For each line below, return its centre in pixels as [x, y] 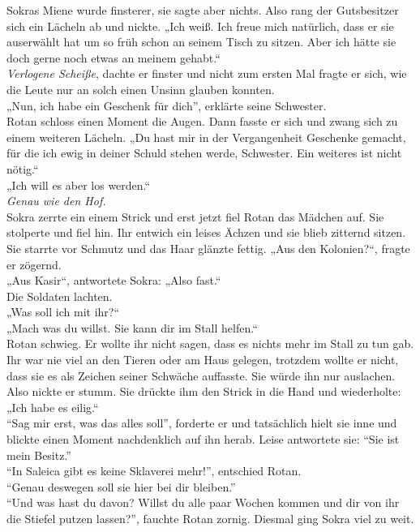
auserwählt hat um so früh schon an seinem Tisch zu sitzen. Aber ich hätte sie [201, 42]
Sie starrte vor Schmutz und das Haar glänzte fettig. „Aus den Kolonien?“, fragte [208, 248]
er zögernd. [34, 264]
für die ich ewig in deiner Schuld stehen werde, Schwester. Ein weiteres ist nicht [204, 153]
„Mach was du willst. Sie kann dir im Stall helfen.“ [132, 327]
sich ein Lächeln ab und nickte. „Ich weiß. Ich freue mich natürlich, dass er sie [200, 26]
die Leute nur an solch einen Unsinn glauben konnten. [141, 89]
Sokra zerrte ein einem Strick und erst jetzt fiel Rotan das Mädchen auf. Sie [195, 216]
